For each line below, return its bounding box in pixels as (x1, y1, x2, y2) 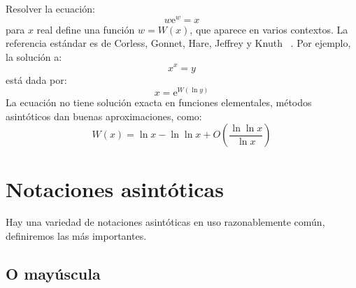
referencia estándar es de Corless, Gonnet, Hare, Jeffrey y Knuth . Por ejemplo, (6, 36, 351, 50)
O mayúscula (6, 263, 101, 285)
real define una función (36, 22, 135, 36)
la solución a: (6, 49, 62, 64)
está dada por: (6, 72, 67, 87)
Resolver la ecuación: (6, 1, 95, 15)
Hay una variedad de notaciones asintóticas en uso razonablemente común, (6, 215, 325, 229)
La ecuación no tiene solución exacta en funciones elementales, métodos (6, 95, 312, 110)
